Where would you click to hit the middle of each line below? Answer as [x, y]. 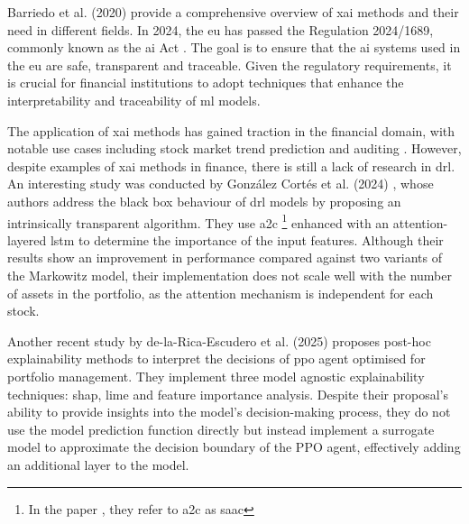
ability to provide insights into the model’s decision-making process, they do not [229, 412]
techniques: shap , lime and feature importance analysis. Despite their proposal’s [228, 394]
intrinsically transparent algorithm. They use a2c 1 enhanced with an [198, 221]
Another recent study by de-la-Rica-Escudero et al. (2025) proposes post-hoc [219, 340]
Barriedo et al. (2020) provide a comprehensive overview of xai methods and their [233, 12]
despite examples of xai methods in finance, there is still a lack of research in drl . [231, 165]
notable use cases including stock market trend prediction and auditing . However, [234, 148]
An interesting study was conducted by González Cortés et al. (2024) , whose [221, 184]
